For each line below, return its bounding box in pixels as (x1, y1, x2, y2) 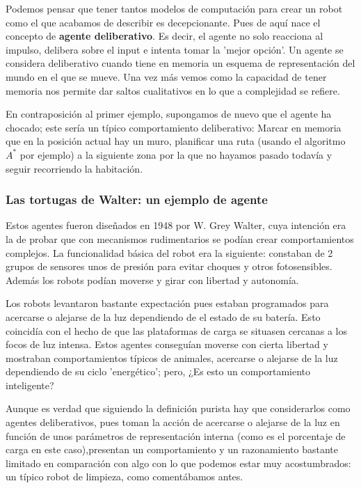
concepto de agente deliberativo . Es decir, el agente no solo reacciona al (6, 29, 323, 43)
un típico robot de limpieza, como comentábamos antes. (6, 469, 243, 484)
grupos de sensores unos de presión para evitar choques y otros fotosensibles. (6, 259, 332, 274)
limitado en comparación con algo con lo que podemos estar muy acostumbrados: (6, 455, 351, 470)
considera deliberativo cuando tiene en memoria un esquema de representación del (6, 56, 355, 70)
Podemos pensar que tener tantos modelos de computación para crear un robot (6, 1, 343, 15)
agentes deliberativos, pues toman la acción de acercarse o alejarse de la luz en (6, 415, 340, 430)
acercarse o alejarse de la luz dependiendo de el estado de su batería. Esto (6, 309, 321, 324)
